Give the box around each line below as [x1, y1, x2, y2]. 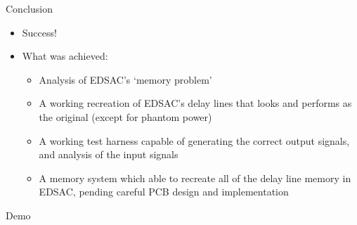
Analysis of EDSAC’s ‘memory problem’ [39, 72, 212, 86]
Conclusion [6, 1, 53, 15]
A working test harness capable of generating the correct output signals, [39, 133, 350, 148]
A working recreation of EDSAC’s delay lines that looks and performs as [39, 96, 352, 110]
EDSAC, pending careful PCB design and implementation [39, 184, 289, 199]
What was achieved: [22, 49, 108, 63]
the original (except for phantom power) [39, 109, 212, 124]
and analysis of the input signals [39, 147, 178, 162]
